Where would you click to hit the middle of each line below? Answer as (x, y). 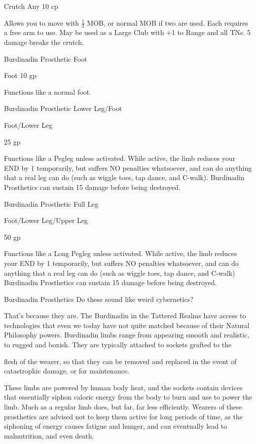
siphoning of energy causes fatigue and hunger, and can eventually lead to (116, 426)
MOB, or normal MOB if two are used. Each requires (167, 22)
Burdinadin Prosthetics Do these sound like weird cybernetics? (99, 299)
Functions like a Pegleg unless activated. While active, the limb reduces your (120, 158)
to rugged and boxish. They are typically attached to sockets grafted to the (118, 345)
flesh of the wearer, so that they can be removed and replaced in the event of (120, 361)
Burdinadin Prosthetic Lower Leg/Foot (63, 108)
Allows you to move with (42, 22)
